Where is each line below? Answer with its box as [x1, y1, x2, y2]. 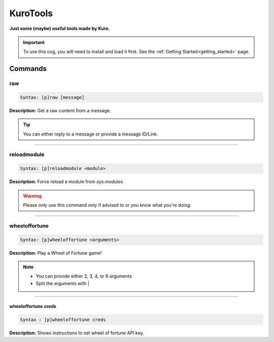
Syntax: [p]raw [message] [20, 94, 85, 100]
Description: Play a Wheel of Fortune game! [9, 250, 102, 256]
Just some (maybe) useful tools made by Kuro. [9, 25, 110, 31]
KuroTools [9, 8, 53, 19]
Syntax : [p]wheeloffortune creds [20, 317, 106, 322]
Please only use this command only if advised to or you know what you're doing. [23, 202, 192, 208]
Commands [9, 64, 47, 73]
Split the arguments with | [36, 280, 90, 286]
